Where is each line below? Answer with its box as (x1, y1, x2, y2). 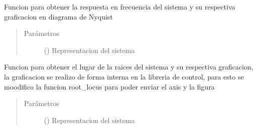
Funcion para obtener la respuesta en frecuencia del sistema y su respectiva (4, 1, 235, 11)
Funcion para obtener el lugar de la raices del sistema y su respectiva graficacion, (4, 61, 253, 72)
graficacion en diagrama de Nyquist (4, 11, 113, 21)
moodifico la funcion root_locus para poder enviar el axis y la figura (4, 81, 215, 91)
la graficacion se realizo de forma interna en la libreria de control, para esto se (4, 71, 244, 81)
